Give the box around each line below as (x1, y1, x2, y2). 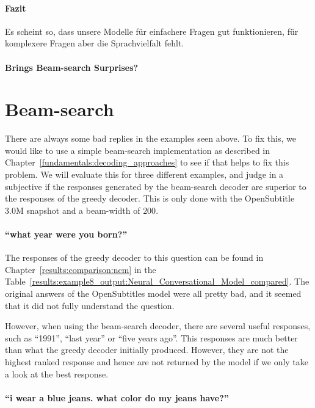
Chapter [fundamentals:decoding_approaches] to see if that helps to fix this (5, 156, 289, 169)
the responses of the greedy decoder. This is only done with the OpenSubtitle (5, 192, 295, 205)
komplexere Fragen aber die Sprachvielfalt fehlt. (5, 37, 184, 49)
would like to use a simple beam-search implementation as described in (5, 144, 270, 156)
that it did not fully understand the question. (5, 299, 175, 311)
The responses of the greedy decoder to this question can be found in (5, 251, 264, 264)
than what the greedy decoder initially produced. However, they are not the (5, 343, 289, 356)
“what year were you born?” (5, 228, 128, 241)
